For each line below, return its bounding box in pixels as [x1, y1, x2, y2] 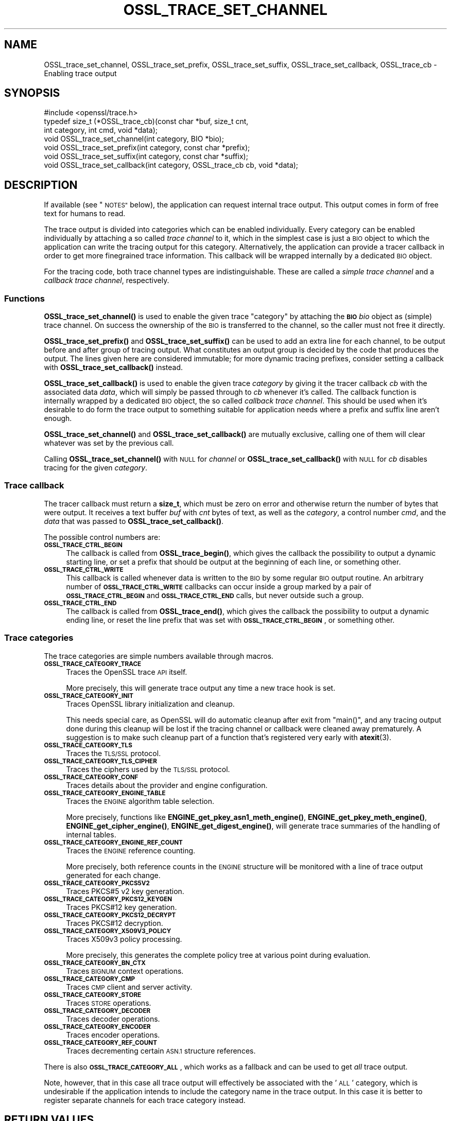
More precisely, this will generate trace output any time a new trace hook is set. [66, 683, 336, 692]
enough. [44, 414, 72, 423]
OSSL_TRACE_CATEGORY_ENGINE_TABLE [44, 789, 166, 797]
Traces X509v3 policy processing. [66, 934, 182, 943]
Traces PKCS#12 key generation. [66, 902, 177, 912]
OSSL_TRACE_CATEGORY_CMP [44, 975, 135, 983]
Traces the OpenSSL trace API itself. [66, 667, 187, 676]
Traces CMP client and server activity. [66, 982, 193, 991]
